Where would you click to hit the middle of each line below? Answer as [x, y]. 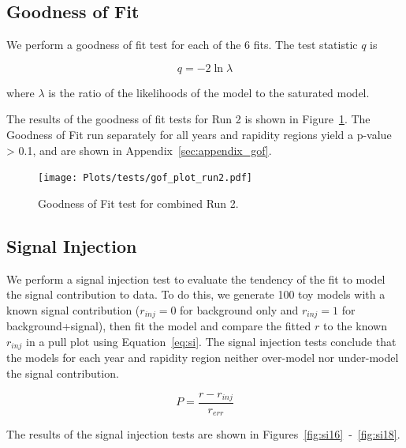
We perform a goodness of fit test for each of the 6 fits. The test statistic [182, 45]
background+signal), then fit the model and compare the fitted [159, 326]
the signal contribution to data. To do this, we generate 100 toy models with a [196, 294]
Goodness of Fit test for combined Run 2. [138, 203]
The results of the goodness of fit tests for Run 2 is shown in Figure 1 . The [188, 119]
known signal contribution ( [73, 309]
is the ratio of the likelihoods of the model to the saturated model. [209, 92]
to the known [355, 326]
